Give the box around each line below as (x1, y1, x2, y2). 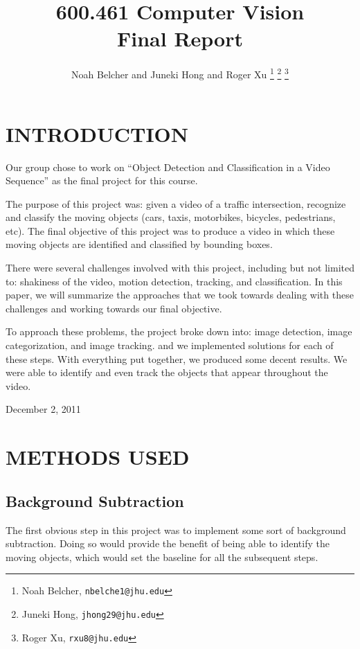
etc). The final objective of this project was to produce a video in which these (6, 223, 335, 238)
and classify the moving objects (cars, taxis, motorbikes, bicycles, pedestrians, (6, 210, 336, 224)
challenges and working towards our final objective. (6, 301, 222, 315)
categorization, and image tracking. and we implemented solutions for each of (6, 338, 334, 353)
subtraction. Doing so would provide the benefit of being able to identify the (6, 536, 330, 551)
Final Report (116, 24, 243, 53)
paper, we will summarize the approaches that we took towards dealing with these (6, 287, 354, 302)
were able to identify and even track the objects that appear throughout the (6, 365, 328, 380)
